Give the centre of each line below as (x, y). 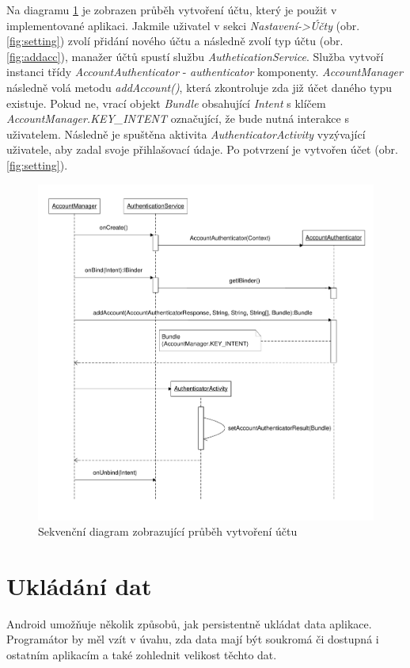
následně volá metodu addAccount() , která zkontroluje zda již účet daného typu (199, 87)
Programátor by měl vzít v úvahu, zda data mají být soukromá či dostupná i (193, 639)
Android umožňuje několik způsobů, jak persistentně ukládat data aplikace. (189, 623)
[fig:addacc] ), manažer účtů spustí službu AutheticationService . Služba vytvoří (195, 56)
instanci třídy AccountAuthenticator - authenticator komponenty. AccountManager (205, 72)
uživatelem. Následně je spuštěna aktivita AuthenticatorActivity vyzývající (186, 134)
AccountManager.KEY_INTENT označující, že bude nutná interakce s (178, 118)
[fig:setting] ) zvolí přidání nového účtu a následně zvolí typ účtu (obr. (175, 41)
